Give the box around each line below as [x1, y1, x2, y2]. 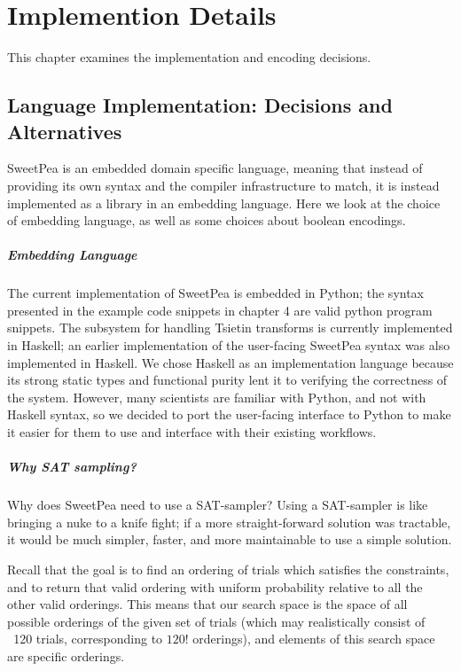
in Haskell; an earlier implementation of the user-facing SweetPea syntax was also [7, 336, 450, 355]
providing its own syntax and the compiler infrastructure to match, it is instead [7, 176, 440, 194]
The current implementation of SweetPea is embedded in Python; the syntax [7, 284, 425, 302]
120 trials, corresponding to [13, 629, 163, 648]
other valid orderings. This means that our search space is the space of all [7, 595, 408, 613]
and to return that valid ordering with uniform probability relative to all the [7, 577, 423, 596]
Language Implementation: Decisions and [7, 91, 393, 119]
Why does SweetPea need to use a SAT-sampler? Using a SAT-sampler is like [7, 495, 428, 514]
